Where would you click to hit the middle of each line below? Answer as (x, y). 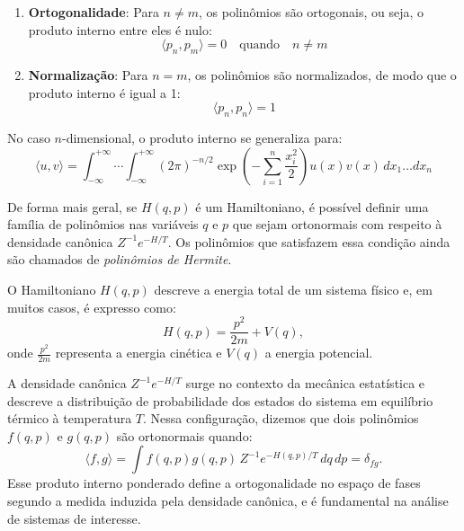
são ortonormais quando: (184, 435)
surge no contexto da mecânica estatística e (305, 383)
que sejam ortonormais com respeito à (337, 224)
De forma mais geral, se (72, 206)
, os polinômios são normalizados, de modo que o (322, 74)
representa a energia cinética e (138, 353)
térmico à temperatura (70, 418)
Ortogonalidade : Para (94, 12)
